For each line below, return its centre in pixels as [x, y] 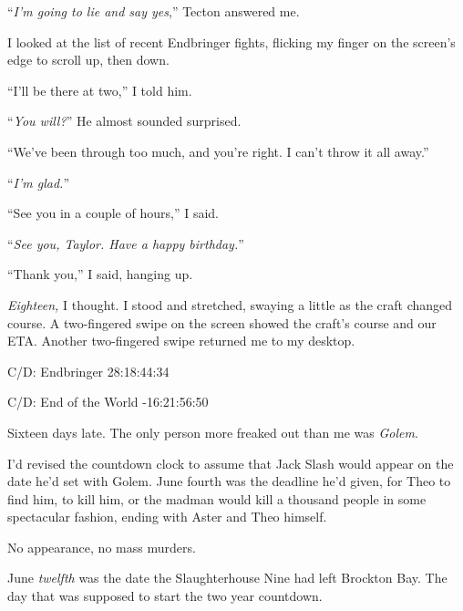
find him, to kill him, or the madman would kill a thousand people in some [217, 498]
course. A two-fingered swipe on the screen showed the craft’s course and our [222, 322]
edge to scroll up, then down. [88, 60]
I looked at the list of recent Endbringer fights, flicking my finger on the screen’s [231, 41]
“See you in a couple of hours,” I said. [113, 213]
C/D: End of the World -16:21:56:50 [108, 402]
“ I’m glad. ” [39, 182]
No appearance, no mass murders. [102, 547]
